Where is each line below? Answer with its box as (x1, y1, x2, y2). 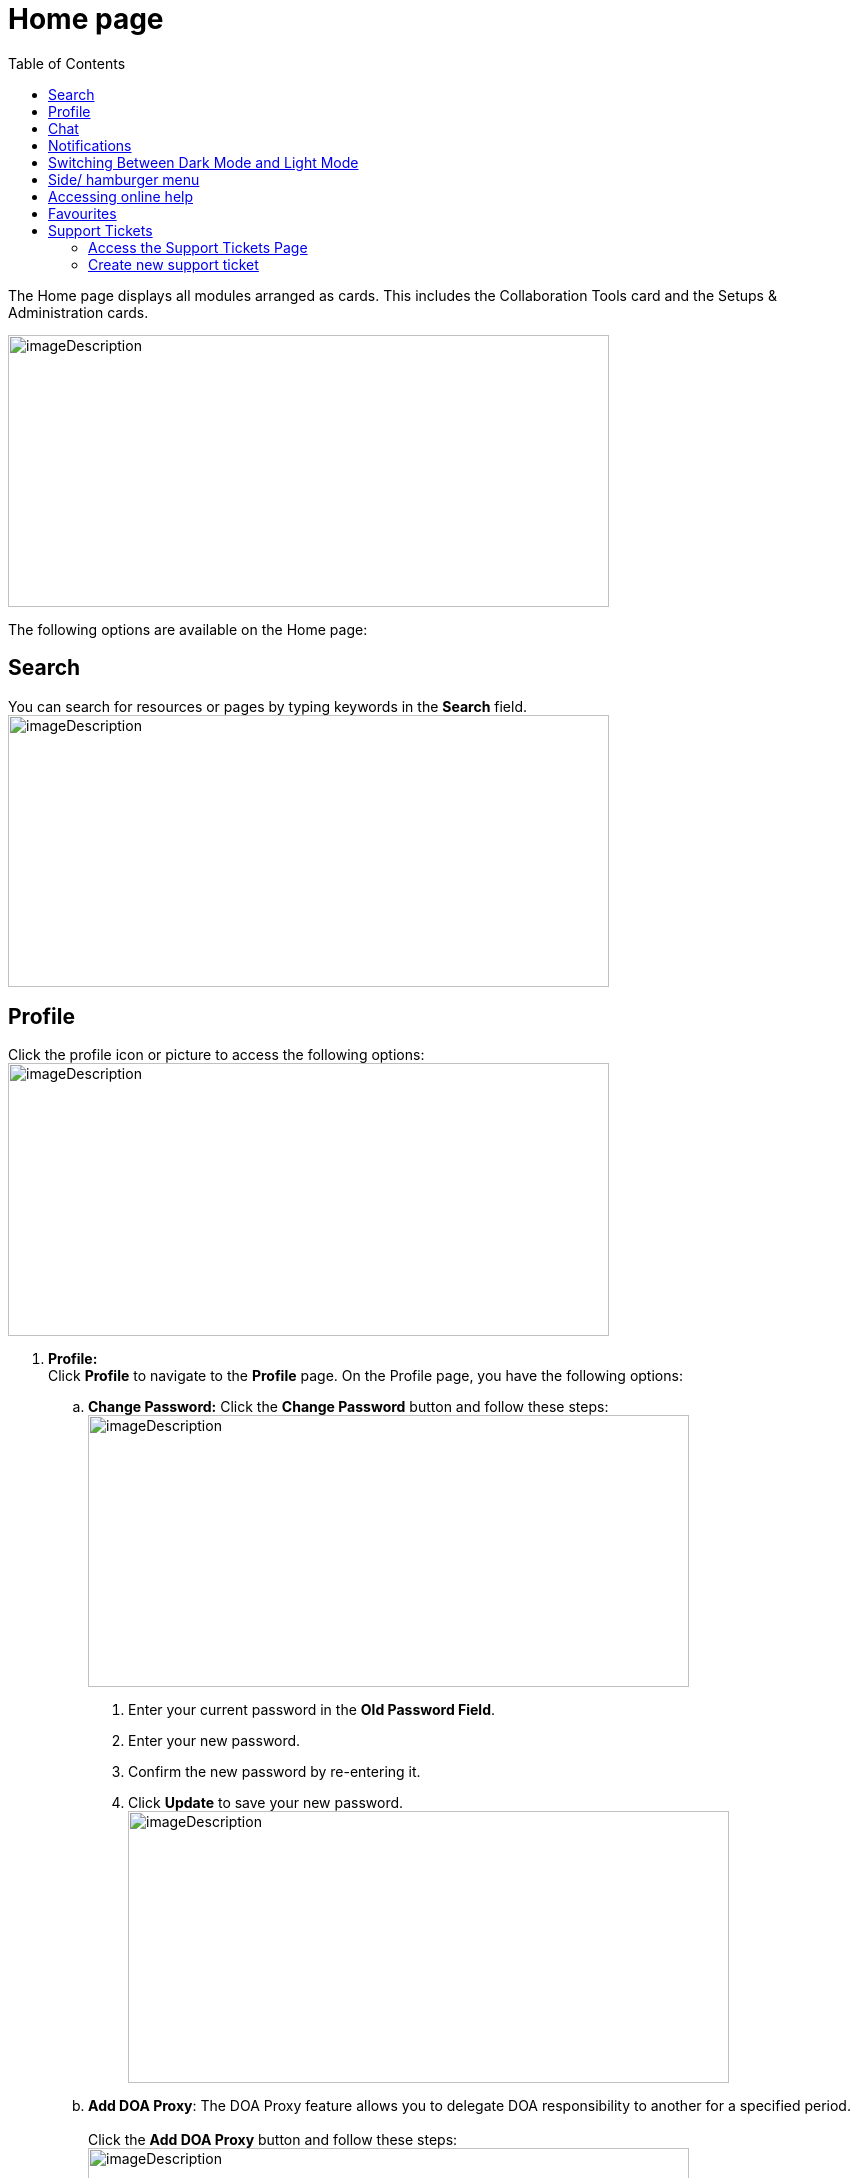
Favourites (48, 204, 117, 222)
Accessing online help (48, 187, 194, 205)
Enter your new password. (128, 1732, 301, 1750)
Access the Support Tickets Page (88, 238, 308, 256)
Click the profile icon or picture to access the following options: (8, 1046, 425, 1064)
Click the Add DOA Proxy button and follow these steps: (88, 2131, 458, 2149)
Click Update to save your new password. (128, 1794, 404, 1812)
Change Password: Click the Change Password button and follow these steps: (88, 1398, 609, 1416)
